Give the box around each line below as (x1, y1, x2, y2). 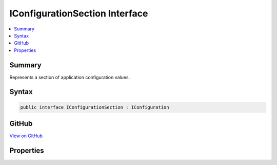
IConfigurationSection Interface (9, 8, 148, 19)
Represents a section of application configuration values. (9, 74, 130, 80)
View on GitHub (9, 133, 43, 139)
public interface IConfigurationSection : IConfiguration (20, 104, 169, 110)
